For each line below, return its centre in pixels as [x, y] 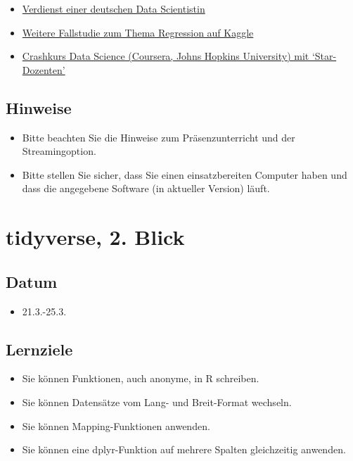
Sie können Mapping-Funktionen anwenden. [116, 425]
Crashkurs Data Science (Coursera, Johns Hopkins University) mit [166, 56]
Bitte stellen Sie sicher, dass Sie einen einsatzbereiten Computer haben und [185, 174]
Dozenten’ [44, 69]
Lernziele [39, 349]
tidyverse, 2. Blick [95, 237]
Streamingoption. [59, 151]
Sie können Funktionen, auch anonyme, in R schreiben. [141, 378]
